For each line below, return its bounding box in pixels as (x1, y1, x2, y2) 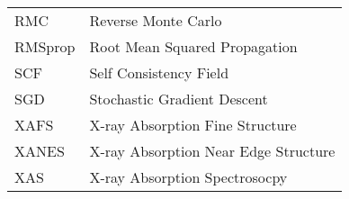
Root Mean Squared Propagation (89, 36, 298, 57)
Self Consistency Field (89, 62, 229, 83)
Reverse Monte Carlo (89, 10, 222, 31)
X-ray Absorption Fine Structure (89, 114, 297, 135)
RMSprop (14, 36, 76, 57)
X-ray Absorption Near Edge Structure (89, 140, 336, 161)
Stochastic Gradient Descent (89, 88, 268, 109)
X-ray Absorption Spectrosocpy (89, 167, 288, 187)
